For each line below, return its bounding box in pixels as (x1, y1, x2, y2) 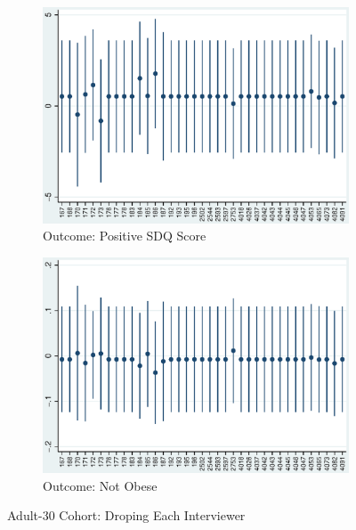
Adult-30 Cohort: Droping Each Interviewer (7, 506, 246, 525)
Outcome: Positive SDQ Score (43, 226, 206, 245)
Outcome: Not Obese (43, 476, 158, 494)
